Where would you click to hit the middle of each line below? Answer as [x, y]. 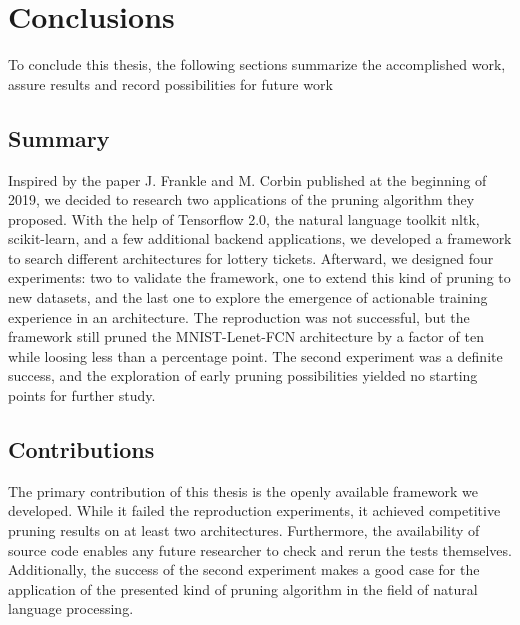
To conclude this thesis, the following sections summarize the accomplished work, [257, 64]
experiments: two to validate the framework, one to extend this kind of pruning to [259, 277]
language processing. [71, 608]
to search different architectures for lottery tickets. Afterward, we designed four [251, 257]
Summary [59, 137]
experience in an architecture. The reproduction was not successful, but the [239, 316]
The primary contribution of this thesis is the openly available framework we [243, 490]
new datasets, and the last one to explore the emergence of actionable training [248, 297]
